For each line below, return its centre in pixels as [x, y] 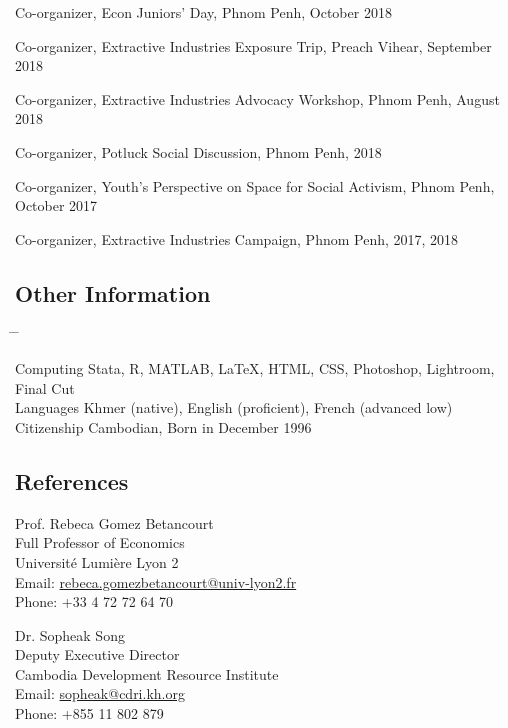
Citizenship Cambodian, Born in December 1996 [163, 426]
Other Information [113, 292]
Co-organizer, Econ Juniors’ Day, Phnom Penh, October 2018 [203, 12]
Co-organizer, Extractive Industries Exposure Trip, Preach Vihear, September [253, 45]
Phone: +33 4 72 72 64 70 [94, 601]
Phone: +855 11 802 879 [89, 713]
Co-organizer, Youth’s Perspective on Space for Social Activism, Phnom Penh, [255, 185]
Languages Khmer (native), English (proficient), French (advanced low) [234, 407]
